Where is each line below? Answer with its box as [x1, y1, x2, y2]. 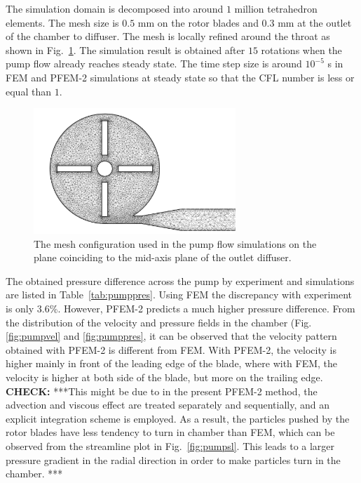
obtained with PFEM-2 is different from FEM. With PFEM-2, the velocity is [6, 342, 336, 357]
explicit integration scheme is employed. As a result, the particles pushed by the [6, 411, 350, 425]
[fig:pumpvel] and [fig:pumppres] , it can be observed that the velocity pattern [6, 329, 337, 343]
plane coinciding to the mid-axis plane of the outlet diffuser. [34, 250, 292, 265]
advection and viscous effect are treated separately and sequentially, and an [6, 397, 330, 412]
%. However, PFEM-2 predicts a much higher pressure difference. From [49, 301, 355, 315]
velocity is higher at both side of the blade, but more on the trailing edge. [6, 369, 323, 384]
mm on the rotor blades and [137, 15, 259, 29]
